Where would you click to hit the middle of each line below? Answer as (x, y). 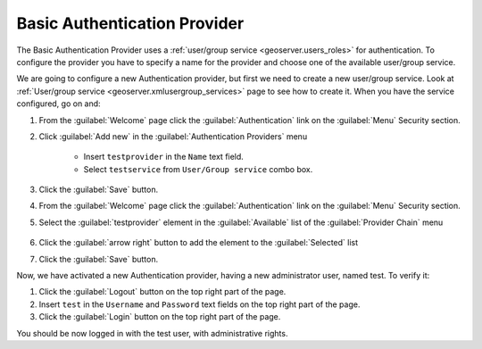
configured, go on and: (59, 104)
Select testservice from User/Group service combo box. (198, 169)
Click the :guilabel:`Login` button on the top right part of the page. (160, 317)
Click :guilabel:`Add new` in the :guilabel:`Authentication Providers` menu (173, 136)
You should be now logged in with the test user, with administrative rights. (152, 333)
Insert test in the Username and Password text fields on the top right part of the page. (199, 304)
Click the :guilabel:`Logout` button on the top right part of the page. (162, 292)
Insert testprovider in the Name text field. (164, 157)
